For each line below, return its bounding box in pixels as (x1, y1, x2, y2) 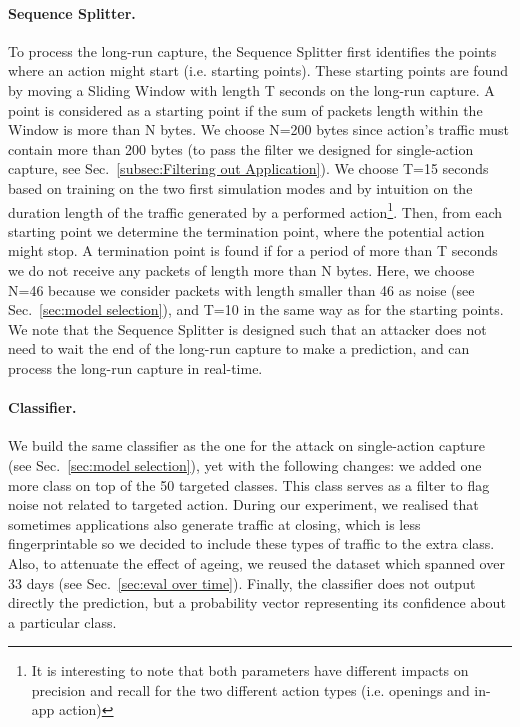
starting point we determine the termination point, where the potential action (8, 220, 485, 241)
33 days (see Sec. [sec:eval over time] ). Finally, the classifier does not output (8, 572, 476, 593)
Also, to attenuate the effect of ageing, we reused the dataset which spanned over (8, 552, 505, 573)
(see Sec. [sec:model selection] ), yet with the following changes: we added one (8, 454, 482, 475)
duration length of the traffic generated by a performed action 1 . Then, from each (8, 198, 503, 222)
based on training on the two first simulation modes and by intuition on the (8, 177, 473, 198)
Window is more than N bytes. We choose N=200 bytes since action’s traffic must (8, 119, 510, 140)
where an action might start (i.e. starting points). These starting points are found (8, 60, 509, 81)
